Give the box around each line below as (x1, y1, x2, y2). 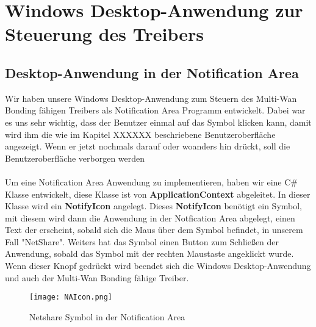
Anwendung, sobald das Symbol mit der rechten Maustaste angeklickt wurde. (5, 247, 294, 260)
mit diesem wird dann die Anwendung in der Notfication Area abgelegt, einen (5, 211, 295, 224)
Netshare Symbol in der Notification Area (29, 310, 185, 323)
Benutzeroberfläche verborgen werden (5, 151, 145, 164)
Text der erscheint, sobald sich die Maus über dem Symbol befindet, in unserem (5, 223, 303, 236)
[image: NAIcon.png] (29, 293, 113, 302)
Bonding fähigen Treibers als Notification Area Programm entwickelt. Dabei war (5, 104, 306, 117)
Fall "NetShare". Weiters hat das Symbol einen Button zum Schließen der (5, 235, 279, 248)
